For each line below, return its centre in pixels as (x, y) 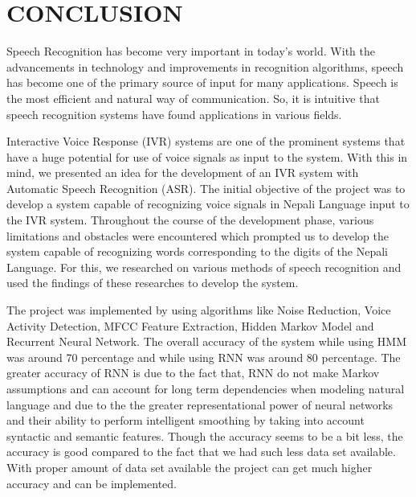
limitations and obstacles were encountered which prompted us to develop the (198, 235)
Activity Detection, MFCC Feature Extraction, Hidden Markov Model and (190, 325)
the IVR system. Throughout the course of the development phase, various (190, 220)
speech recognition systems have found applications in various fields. (174, 114)
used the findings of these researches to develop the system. (153, 283)
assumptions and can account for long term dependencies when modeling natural (206, 388)
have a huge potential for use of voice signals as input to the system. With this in (207, 156)
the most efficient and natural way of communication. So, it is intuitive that (193, 98)
